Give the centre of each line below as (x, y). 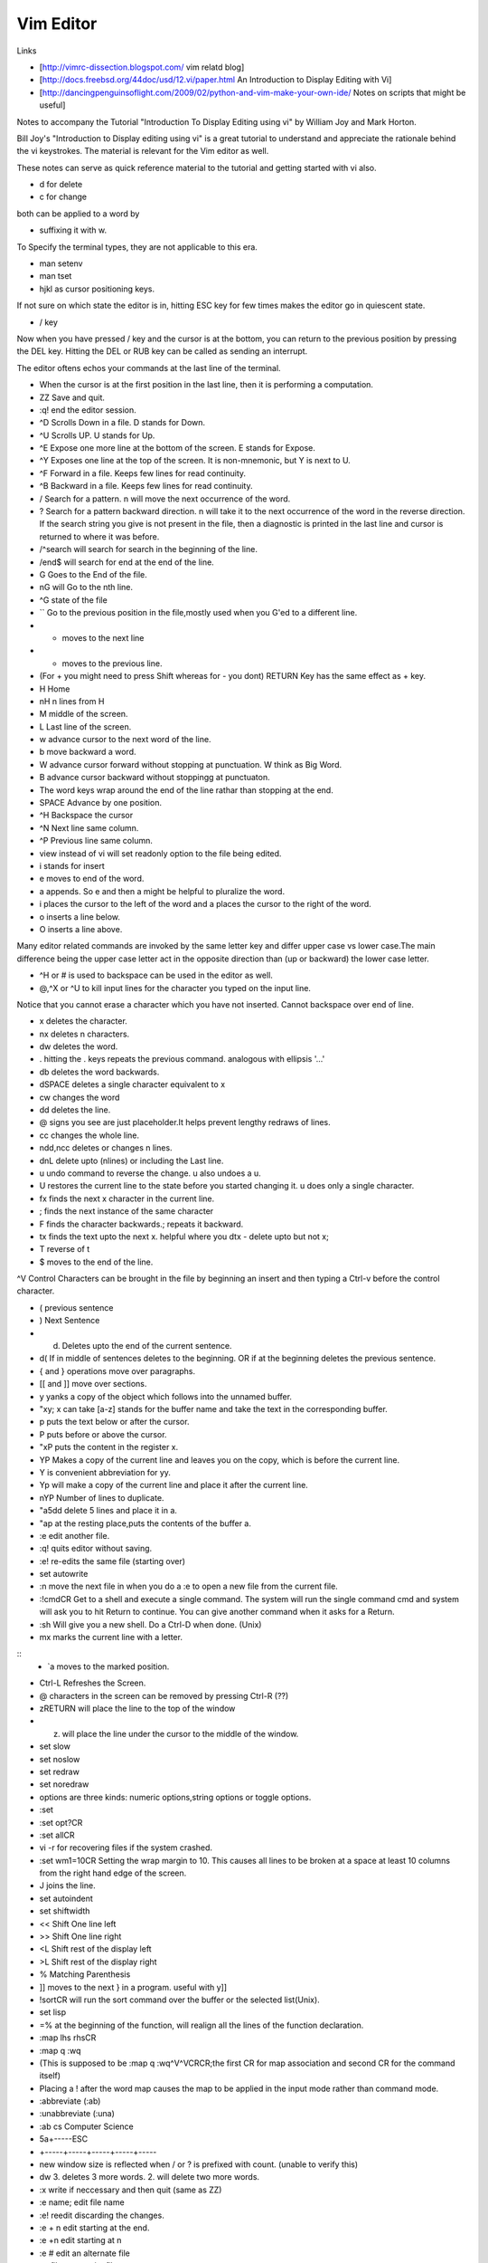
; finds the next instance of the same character (127, 1211)
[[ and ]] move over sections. (93, 1384)
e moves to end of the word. (92, 879)
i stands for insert (72, 865)
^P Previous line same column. (96, 841)
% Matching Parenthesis (85, 1974)
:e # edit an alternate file (85, 2253)
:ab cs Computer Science (87, 2126)
